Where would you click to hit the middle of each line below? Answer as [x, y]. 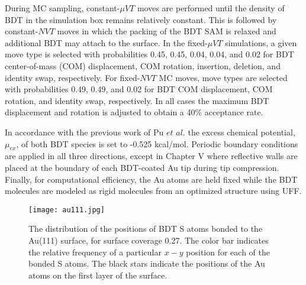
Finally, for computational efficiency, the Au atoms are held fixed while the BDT [151, 179]
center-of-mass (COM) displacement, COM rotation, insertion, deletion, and [143, 65]
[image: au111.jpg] [67, 210]
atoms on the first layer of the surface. [98, 275]
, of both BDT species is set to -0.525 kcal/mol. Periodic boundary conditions [157, 143]
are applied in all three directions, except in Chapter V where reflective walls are [151, 156]
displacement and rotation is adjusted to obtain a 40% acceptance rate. [134, 112]
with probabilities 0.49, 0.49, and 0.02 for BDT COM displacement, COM [139, 89]
